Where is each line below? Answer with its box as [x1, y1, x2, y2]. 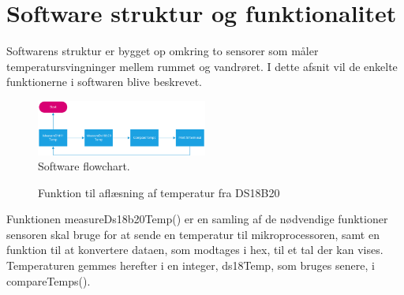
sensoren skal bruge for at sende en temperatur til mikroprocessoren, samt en [6, 226, 380, 242]
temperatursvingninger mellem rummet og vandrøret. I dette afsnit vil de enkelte [6, 58, 398, 74]
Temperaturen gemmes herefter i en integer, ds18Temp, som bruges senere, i [6, 257, 375, 274]
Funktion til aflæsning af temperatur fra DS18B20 [38, 184, 280, 200]
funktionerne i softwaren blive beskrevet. [6, 73, 203, 90]
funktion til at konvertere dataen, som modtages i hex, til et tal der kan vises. [6, 241, 383, 258]
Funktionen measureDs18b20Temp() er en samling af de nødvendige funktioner [6, 211, 388, 227]
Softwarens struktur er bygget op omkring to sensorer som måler [6, 43, 319, 59]
